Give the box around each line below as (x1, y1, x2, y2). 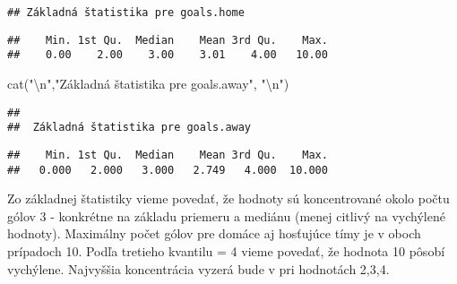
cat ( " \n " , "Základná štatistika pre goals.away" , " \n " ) (7, 73, 289, 92)
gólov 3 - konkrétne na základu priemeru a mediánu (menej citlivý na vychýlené (7, 206, 445, 225)
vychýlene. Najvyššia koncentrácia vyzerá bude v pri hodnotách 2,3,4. (7, 259, 390, 278)
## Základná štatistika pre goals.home (7, 6, 245, 19)
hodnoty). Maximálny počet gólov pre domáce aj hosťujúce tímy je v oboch (7, 224, 421, 243)
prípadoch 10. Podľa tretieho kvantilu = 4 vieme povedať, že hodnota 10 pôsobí (7, 241, 445, 260)
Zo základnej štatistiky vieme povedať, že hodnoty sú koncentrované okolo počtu (7, 189, 450, 208)
